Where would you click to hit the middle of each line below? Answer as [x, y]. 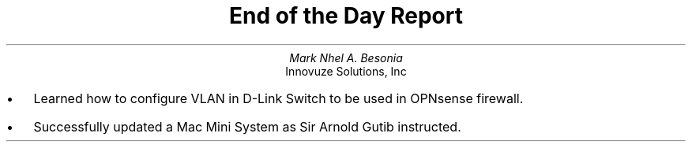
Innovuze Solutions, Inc [346, 71]
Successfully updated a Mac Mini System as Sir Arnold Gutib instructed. [247, 126]
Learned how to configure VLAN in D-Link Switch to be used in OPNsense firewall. [278, 98]
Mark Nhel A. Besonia [346, 57]
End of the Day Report [346, 16]
